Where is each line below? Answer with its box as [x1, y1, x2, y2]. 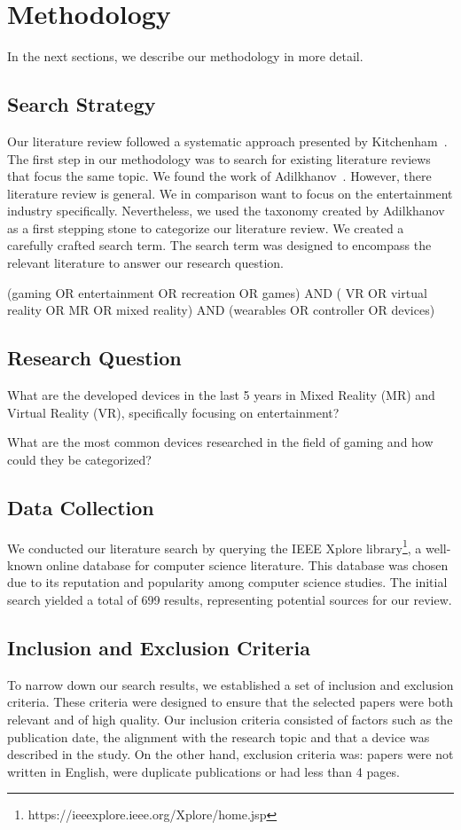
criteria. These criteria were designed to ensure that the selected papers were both [7, 693, 454, 711]
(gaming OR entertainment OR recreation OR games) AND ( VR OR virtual [7, 283, 427, 301]
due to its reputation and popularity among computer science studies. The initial [7, 573, 448, 591]
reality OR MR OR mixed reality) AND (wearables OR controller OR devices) [7, 301, 435, 319]
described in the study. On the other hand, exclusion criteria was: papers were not [7, 745, 454, 763]
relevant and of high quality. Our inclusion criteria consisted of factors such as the [7, 710, 453, 729]
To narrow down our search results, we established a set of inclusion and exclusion [7, 675, 454, 693]
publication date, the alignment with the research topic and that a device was [7, 727, 430, 746]
